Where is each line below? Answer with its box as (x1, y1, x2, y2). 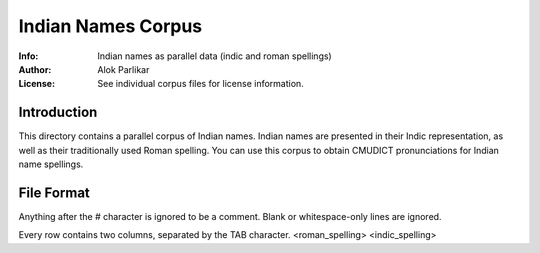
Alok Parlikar (97, 63, 150, 75)
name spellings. (18, 158, 84, 170)
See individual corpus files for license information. (97, 78, 304, 90)
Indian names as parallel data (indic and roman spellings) (97, 50, 332, 62)
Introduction (18, 104, 98, 121)
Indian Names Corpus (18, 15, 203, 37)
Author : (18, 63, 52, 75)
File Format (18, 184, 90, 201)
